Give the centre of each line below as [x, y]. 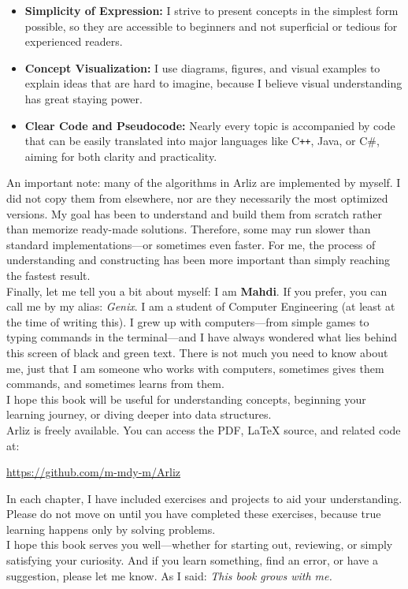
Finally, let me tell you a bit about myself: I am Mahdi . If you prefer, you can [197, 291]
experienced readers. [74, 41]
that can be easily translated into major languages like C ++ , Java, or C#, [202, 141]
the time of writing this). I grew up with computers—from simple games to [188, 321]
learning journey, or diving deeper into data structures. [139, 414]
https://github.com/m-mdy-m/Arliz [94, 472]
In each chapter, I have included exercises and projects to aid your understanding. [204, 498]
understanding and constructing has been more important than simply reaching [198, 260]
